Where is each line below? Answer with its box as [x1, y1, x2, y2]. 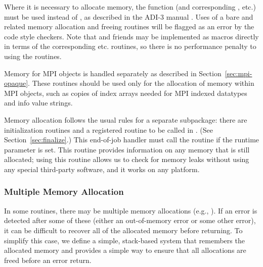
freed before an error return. [4, 254, 92, 265]
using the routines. [4, 50, 62, 61]
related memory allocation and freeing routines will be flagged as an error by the [4, 21, 254, 32]
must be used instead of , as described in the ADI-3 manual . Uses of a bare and [4, 11, 253, 22]
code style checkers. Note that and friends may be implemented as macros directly [4, 31, 259, 41]
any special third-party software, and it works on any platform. [4, 164, 200, 174]
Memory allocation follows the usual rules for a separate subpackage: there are [4, 114, 247, 125]
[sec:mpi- [225, 68, 252, 78]
